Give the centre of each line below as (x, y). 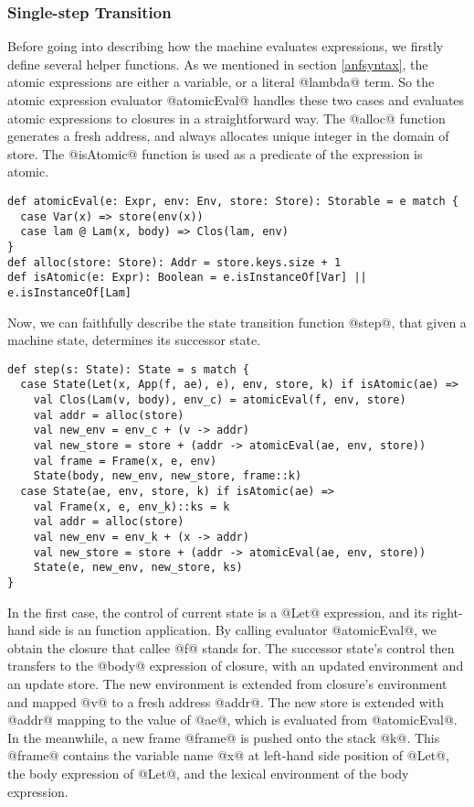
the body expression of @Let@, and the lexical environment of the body (208, 773)
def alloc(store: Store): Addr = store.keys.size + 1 (174, 262)
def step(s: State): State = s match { (128, 369)
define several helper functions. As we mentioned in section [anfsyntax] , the (218, 64)
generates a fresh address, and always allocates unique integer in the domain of (228, 136)
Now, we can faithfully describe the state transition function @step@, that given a (237, 322)
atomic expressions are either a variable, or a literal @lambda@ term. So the (221, 82)
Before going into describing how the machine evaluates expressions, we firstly (226, 46)
